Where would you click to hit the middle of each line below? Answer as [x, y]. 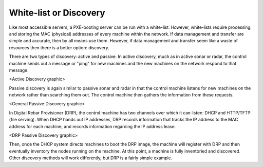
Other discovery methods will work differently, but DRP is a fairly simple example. [91, 158]
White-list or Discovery [57, 13]
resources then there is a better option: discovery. [59, 47]
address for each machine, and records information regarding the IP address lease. [93, 126]
